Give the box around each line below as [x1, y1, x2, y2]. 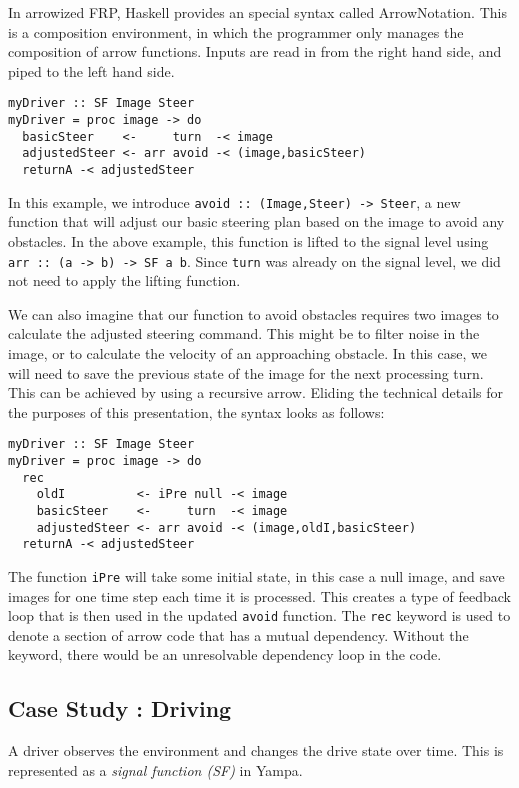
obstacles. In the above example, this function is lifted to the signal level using [8, 230, 489, 251]
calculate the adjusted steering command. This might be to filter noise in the [8, 323, 480, 344]
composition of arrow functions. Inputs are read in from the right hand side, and [8, 41, 502, 62]
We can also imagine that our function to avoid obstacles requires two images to [8, 303, 499, 324]
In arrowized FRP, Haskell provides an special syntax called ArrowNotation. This [8, 2, 507, 22]
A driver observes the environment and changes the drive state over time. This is [8, 740, 504, 761]
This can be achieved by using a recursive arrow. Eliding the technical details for [8, 382, 503, 403]
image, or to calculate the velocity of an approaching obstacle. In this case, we [8, 342, 487, 363]
